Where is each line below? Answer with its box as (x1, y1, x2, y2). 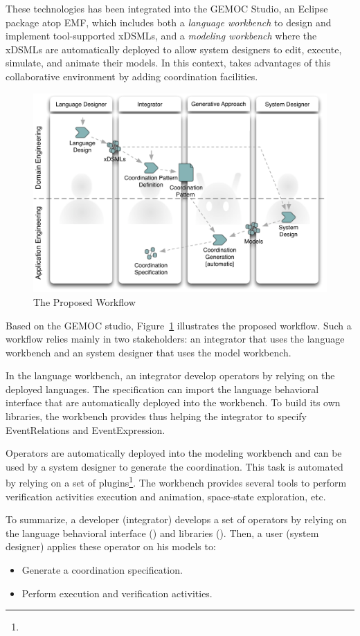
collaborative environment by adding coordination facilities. (6, 69, 258, 83)
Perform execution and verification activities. (21, 585, 213, 600)
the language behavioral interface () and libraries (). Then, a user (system (6, 525, 319, 540)
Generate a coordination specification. (21, 563, 183, 577)
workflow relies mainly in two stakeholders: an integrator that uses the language (6, 331, 345, 346)
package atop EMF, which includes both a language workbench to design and (6, 15, 332, 29)
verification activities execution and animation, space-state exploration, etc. (6, 489, 326, 503)
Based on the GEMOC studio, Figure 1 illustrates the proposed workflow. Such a (6, 318, 352, 332)
